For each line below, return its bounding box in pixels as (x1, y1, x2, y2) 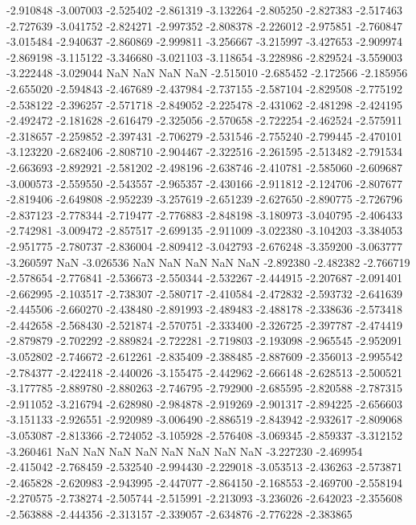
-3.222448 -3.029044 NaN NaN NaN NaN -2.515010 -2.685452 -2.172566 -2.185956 (6, 64, 408, 81)
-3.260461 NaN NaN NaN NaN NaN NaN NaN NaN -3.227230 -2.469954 (6, 442, 363, 459)
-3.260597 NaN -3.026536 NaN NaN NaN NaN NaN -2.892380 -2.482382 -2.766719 (6, 253, 410, 270)
